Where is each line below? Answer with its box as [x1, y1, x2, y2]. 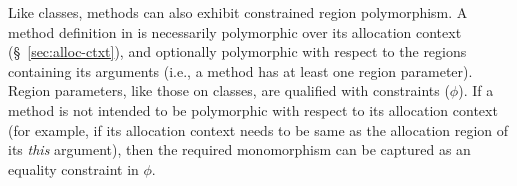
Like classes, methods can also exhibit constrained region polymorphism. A [8, 2, 468, 22]
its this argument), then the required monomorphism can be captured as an [8, 139, 471, 160]
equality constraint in [8, 158, 139, 179]
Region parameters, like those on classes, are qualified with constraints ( [8, 80, 450, 101]
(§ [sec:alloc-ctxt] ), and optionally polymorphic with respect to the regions [8, 41, 467, 62]
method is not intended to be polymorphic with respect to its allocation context [8, 99, 498, 120]
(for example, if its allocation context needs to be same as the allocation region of [8, 119, 509, 140]
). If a [458, 80, 494, 101]
